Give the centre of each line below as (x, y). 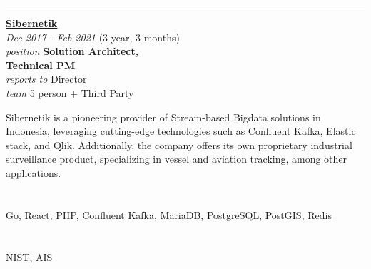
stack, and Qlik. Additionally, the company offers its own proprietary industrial (179, 144)
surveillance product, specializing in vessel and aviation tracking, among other (177, 159)
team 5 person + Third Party (70, 92)
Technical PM (41, 65)
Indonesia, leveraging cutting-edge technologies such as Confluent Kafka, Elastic (181, 131)
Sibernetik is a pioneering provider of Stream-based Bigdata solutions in (163, 117)
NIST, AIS (29, 257)
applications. (34, 172)
